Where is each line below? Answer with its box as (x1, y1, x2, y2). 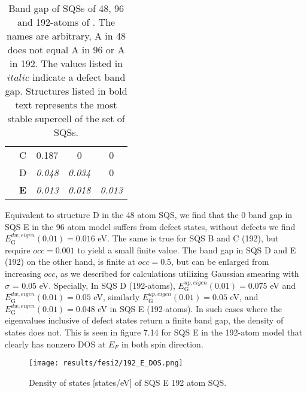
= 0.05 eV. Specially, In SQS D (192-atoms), (12, 279, 175, 291)
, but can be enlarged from (171, 255, 269, 268)
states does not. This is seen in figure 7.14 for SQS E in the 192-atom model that (5, 325, 303, 338)
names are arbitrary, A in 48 (7, 29, 126, 43)
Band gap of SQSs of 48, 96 (8, 1, 124, 15)
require (5, 243, 31, 256)
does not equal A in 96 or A (7, 43, 125, 56)
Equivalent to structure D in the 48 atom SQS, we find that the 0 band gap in (5, 208, 293, 220)
